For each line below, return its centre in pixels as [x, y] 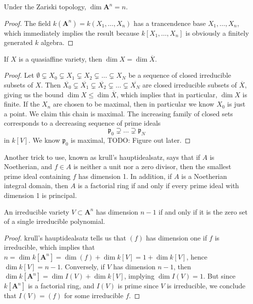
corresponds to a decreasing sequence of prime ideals [82, 123]
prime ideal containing [37, 176]
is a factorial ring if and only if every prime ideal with [158, 185]
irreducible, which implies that [49, 247]
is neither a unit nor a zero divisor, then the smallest [152, 166]
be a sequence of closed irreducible [180, 75]
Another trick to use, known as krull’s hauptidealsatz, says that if [102, 157]
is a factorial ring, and [61, 286]
